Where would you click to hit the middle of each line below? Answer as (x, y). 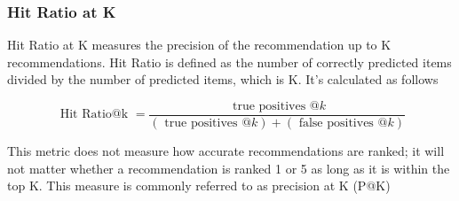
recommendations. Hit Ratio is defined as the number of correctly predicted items (229, 62)
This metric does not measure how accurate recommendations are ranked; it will (226, 151)
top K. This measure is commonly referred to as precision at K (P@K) (199, 186)
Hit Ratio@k (94, 115)
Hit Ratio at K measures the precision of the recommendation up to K (199, 45)
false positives (336, 124)
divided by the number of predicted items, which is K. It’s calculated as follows (223, 79)
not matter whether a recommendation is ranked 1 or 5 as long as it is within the (229, 168)
